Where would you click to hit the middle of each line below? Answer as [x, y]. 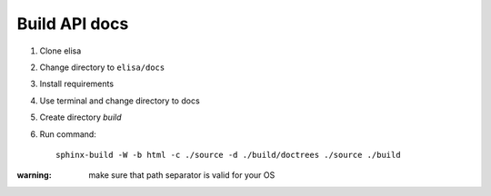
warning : [34, 175]
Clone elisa [60, 51]
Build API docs [73, 24]
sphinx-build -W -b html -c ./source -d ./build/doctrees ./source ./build [228, 155]
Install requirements [76, 84]
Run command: [68, 134]
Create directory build [80, 117]
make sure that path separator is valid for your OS [182, 175]
